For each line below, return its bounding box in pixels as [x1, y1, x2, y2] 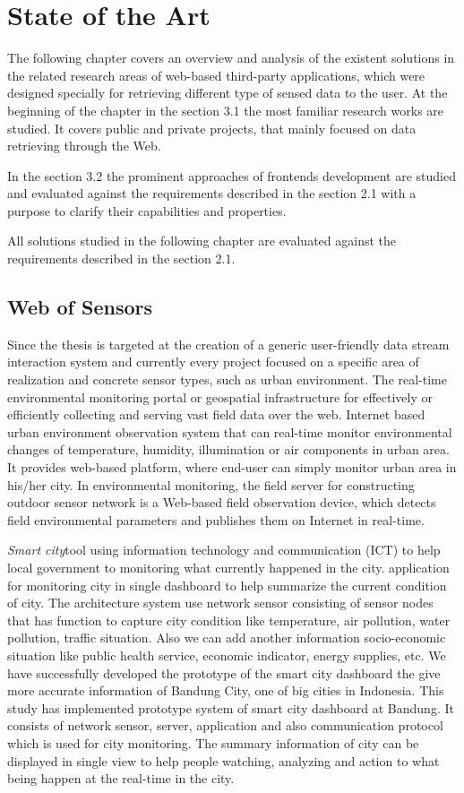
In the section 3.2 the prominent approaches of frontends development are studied [7, 166, 456, 185]
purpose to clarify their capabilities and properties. [7, 201, 287, 220]
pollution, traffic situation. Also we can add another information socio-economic [7, 628, 446, 647]
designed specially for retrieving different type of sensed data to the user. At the [7, 83, 448, 102]
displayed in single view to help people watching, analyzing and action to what [7, 751, 440, 770]
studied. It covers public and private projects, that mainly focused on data [7, 118, 417, 137]
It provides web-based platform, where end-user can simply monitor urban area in [7, 458, 457, 477]
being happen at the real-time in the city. [7, 769, 235, 788]
